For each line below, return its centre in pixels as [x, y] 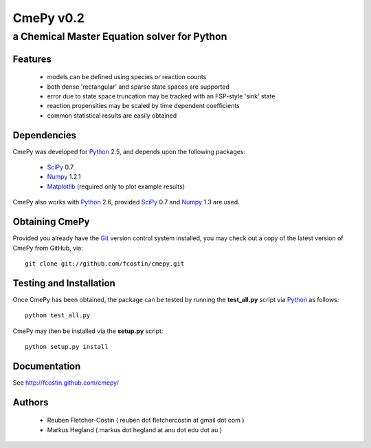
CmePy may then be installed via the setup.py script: [88, 331]
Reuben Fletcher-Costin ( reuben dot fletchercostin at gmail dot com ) [146, 420]
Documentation [47, 366]
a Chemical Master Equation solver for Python [120, 36]
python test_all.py [58, 316]
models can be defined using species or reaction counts [127, 77]
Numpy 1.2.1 [64, 177]
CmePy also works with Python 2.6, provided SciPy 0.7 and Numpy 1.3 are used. [126, 202]
